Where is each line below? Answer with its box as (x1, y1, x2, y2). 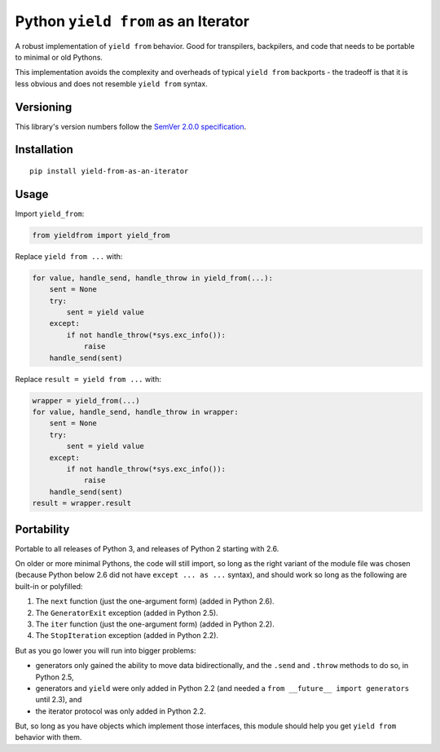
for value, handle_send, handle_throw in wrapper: (32, 407, 240, 416)
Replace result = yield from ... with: (15, 374, 162, 384)
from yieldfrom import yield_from (32, 231, 170, 240)
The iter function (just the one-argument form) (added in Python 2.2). (35, 619, 275, 629)
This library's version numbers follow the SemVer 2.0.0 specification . (15, 121, 247, 131)
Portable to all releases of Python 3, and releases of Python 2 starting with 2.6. (15, 543, 279, 553)
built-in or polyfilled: (15, 581, 83, 591)
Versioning (15, 100, 73, 114)
